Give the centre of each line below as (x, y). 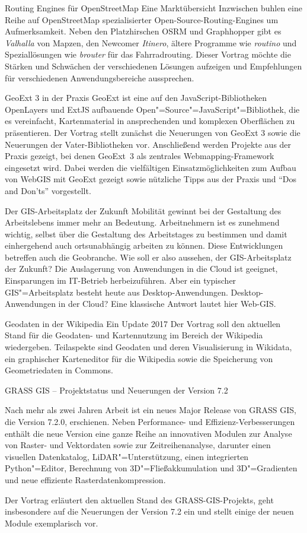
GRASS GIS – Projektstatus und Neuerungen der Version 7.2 (116, 390)
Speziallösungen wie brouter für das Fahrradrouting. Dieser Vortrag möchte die (148, 54)
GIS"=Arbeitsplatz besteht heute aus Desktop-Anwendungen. (116, 292)
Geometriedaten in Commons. (59, 370)
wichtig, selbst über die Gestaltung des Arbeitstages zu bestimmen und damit (146, 234)
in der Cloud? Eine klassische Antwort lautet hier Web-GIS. (167, 304)
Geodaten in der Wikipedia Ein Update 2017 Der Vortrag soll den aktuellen (143, 323)
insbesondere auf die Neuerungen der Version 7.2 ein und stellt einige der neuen (149, 511)
